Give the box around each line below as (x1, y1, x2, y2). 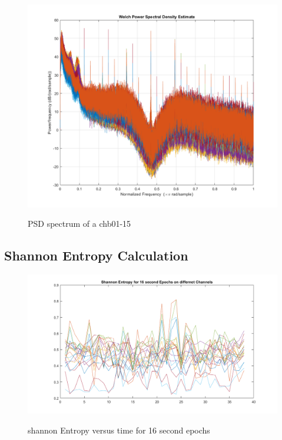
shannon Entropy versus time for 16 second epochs (28, 423, 210, 436)
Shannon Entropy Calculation (4, 246, 188, 265)
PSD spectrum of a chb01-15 (28, 217, 131, 230)
